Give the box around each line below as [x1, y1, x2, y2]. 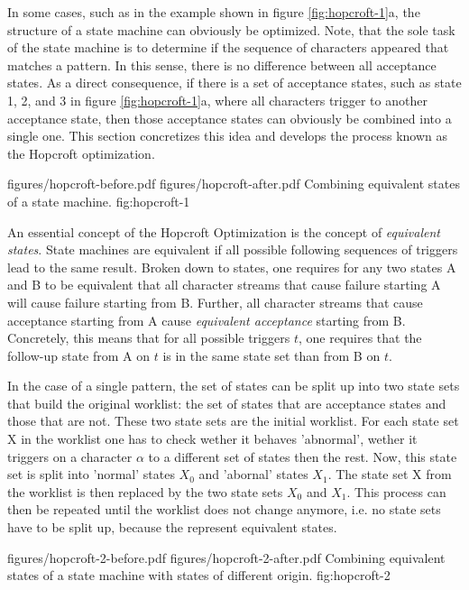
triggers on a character [7, 447, 133, 466]
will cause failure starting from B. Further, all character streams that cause [7, 292, 423, 311]
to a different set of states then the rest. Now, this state [148, 447, 457, 466]
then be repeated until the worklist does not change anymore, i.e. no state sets [7, 500, 441, 519]
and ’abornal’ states [198, 465, 308, 484]
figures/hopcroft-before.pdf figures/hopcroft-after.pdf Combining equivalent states [7, 174, 460, 193]
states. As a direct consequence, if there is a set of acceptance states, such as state [7, 73, 462, 92]
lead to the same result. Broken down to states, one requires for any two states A [7, 257, 456, 276]
